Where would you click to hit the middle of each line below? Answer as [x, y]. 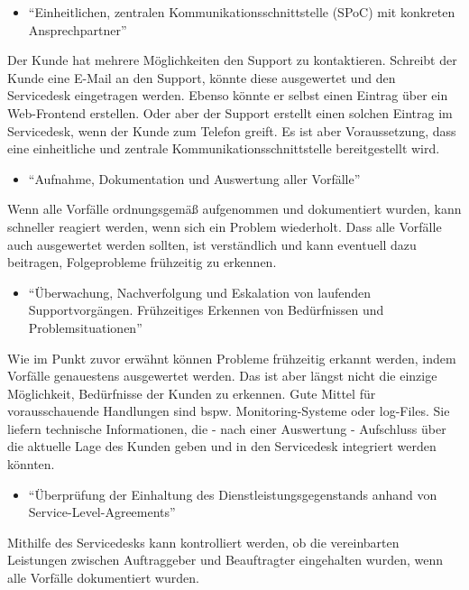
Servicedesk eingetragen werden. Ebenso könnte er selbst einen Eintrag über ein [228, 95]
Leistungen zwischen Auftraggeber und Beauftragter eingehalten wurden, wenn [225, 560]
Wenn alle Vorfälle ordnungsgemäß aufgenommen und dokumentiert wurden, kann [234, 209]
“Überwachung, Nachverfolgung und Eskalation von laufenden [199, 292]
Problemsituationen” [85, 327]
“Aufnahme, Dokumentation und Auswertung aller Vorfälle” [194, 178]
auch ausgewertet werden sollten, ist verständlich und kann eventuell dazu [212, 244]
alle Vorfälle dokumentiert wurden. [103, 578]
